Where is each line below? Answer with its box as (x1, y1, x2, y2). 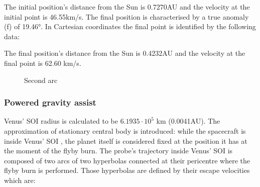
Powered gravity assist (4, 96, 96, 109)
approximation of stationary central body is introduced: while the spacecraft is (4, 125, 246, 136)
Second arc (24, 74, 58, 85)
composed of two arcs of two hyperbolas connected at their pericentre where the (4, 155, 250, 165)
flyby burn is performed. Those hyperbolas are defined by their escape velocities (4, 165, 250, 175)
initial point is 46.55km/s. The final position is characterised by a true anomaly (4, 11, 249, 22)
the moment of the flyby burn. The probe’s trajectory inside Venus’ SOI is (4, 145, 233, 156)
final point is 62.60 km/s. (4, 57, 81, 68)
